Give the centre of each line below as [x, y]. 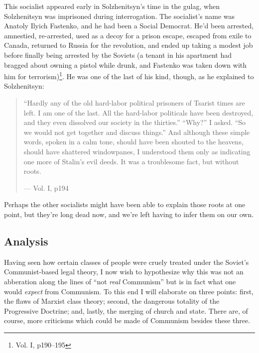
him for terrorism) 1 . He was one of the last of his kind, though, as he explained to [129, 75]
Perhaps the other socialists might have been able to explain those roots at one [125, 204]
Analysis [26, 241]
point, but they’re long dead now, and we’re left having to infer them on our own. [129, 214]
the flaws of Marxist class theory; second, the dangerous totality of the [112, 301]
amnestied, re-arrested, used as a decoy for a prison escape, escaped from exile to [128, 35]
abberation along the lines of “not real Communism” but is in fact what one [120, 281]
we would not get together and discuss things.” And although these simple [137, 132]
